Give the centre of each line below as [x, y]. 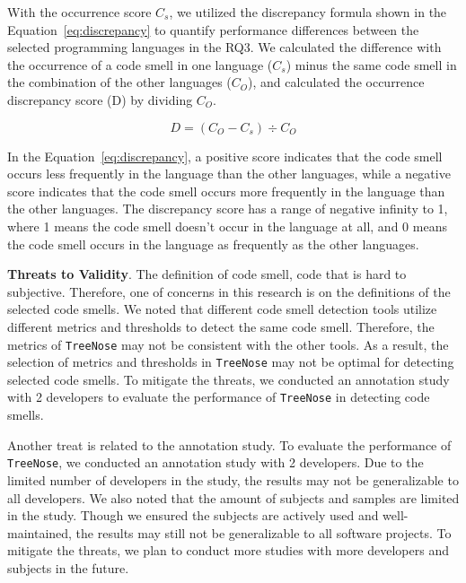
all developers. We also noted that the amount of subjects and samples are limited [233, 497]
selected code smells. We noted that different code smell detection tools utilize [222, 309]
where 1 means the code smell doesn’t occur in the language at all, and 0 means [227, 226]
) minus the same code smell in [371, 64]
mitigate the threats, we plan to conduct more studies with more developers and [228, 550]
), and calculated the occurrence [336, 82]
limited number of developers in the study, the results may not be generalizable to [233, 479]
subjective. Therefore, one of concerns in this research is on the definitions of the [229, 291]
